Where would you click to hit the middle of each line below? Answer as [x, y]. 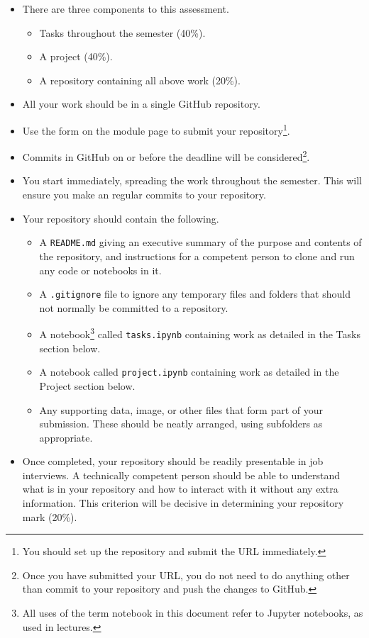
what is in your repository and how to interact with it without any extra [180, 489]
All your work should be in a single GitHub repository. [141, 104]
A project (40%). [76, 56]
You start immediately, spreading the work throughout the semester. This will [192, 180]
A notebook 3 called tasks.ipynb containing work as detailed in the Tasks [200, 333]
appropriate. [66, 437]
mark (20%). [50, 516]
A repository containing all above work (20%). [140, 80]
